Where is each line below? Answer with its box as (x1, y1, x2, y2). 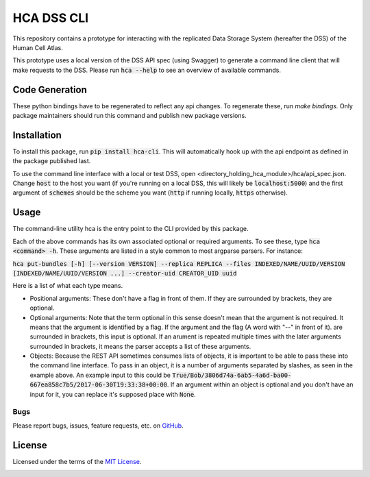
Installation (12, 129, 62, 140)
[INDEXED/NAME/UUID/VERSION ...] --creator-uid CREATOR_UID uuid (12, 269, 237, 277)
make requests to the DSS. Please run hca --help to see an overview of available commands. (12, 66, 281, 74)
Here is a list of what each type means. (12, 282, 123, 290)
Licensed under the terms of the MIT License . (12, 457, 142, 465)
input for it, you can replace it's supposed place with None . (29, 390, 196, 398)
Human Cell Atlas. (12, 43, 63, 51)
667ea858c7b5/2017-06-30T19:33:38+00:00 (29, 381, 168, 389)
